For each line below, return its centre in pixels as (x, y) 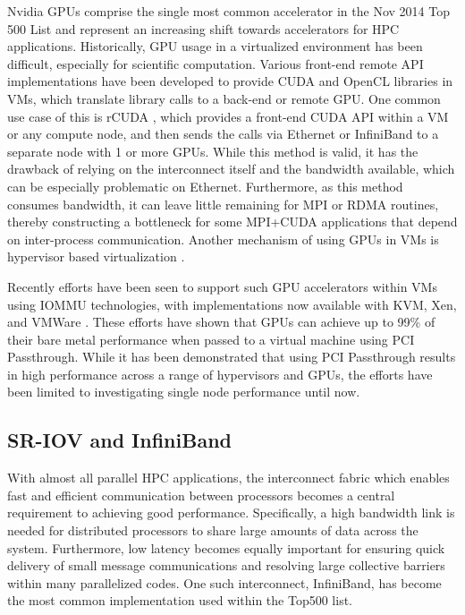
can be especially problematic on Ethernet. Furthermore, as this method (205, 186)
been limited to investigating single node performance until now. (184, 392)
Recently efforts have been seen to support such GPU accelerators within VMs (222, 286)
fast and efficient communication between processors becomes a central (201, 495)
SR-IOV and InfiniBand (119, 440)
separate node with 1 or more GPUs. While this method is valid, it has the (213, 151)
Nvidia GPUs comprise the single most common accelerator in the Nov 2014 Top (228, 11)
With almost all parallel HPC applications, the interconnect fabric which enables (228, 478)
